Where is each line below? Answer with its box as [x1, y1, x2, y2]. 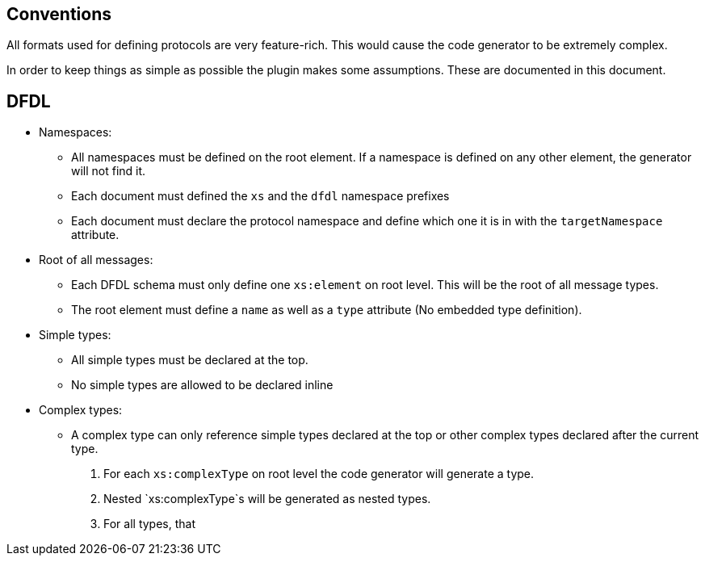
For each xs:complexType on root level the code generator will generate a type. [103, 467, 535, 481]
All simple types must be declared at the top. [71, 353, 308, 367]
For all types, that [103, 517, 196, 531]
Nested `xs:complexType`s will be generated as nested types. [103, 492, 431, 506]
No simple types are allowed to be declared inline [71, 378, 334, 392]
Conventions [6, 4, 112, 24]
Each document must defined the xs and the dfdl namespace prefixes [71, 189, 450, 203]
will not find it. [71, 164, 146, 178]
